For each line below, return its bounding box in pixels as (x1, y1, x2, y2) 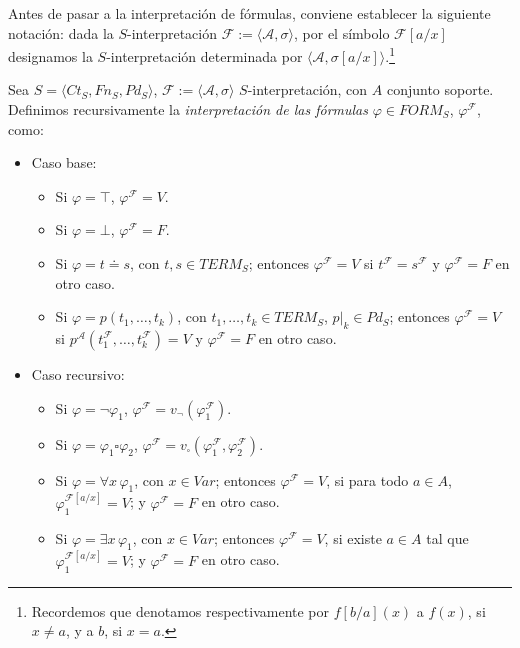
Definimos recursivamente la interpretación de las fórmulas (8, 99, 368, 120)
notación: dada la (8, 22, 114, 43)
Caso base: (31, 152, 97, 173)
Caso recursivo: (31, 363, 125, 384)
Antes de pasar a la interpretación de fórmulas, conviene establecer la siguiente (8, 3, 491, 23)
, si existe (324, 527, 382, 548)
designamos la (8, 45, 93, 66)
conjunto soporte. (386, 79, 494, 100)
